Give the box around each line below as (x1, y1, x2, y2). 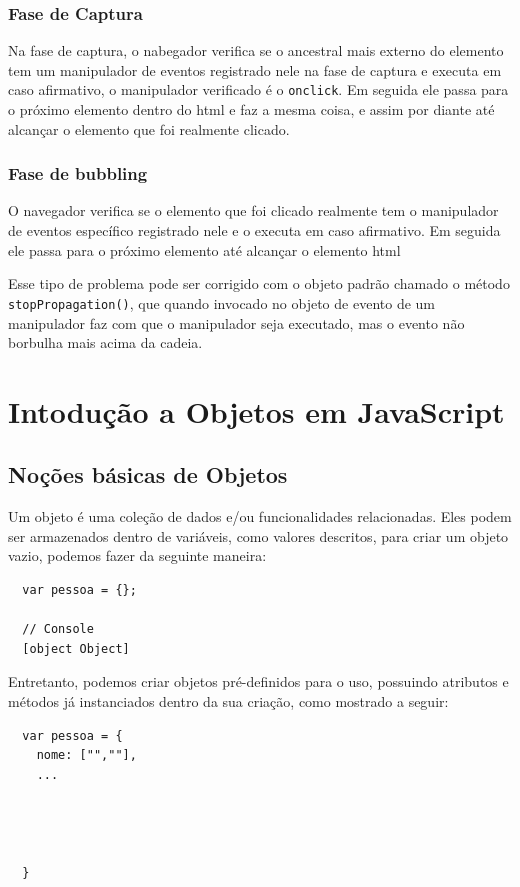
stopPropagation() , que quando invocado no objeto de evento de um (8, 292, 435, 313)
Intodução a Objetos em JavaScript (8, 390, 505, 431)
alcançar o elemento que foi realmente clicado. (8, 118, 290, 139)
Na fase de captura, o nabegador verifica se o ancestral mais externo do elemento (8, 40, 504, 61)
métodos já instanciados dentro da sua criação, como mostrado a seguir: (8, 691, 449, 712)
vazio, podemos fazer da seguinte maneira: (8, 545, 267, 566)
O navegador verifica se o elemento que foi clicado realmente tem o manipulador (8, 200, 499, 221)
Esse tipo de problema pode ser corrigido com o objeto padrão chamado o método (8, 273, 510, 294)
